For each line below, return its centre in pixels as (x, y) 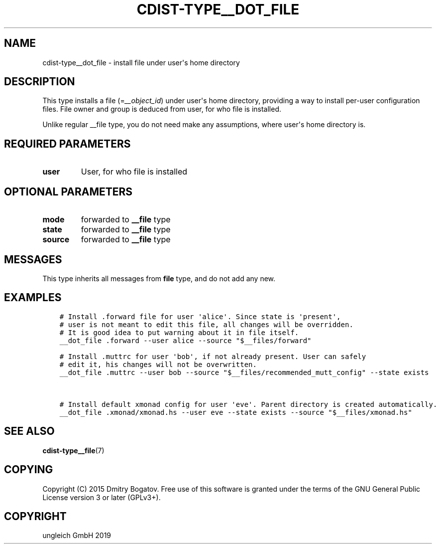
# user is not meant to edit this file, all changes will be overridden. (206, 324)
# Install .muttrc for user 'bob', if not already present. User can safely (213, 356)
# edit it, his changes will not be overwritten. (158, 364)
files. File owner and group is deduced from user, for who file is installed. (162, 109)
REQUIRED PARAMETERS (67, 144)
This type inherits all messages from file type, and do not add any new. (159, 278)
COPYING (29, 470)
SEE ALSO (29, 431)
